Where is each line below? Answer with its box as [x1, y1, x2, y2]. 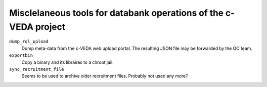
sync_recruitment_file [9, 66, 64, 72]
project [35, 21, 66, 32]
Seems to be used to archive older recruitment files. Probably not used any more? [21, 73, 188, 79]
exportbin [9, 52, 33, 58]
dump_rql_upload [9, 39, 49, 44]
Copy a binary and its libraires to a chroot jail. [21, 59, 114, 65]
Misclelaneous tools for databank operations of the [9, 7, 223, 18]
